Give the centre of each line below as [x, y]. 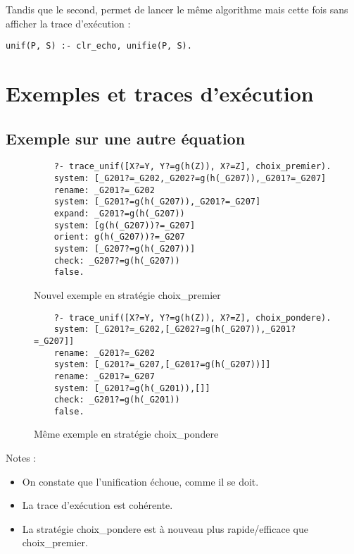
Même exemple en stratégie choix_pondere [126, 434]
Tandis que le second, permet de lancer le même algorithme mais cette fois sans [177, 9]
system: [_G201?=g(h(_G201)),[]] [132, 388]
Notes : [21, 458]
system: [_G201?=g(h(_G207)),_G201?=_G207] [157, 202]
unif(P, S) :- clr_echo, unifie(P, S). [99, 46]
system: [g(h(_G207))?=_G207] [125, 225]
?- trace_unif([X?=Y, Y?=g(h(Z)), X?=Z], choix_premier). [192, 167]
